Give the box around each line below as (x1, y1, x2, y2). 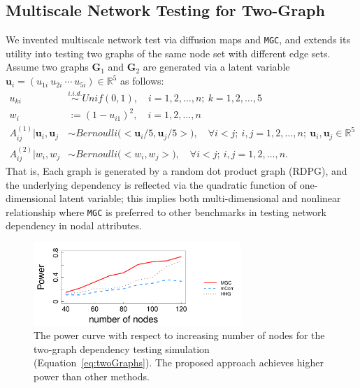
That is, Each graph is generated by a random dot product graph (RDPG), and (6, 163, 347, 178)
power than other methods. (34, 368, 150, 383)
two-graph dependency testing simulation (34, 341, 210, 356)
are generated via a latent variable (143, 59, 290, 74)
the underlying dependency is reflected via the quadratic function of (6, 177, 296, 192)
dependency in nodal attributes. (6, 218, 142, 233)
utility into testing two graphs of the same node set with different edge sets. (6, 45, 331, 60)
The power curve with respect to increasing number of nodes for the (34, 328, 325, 343)
